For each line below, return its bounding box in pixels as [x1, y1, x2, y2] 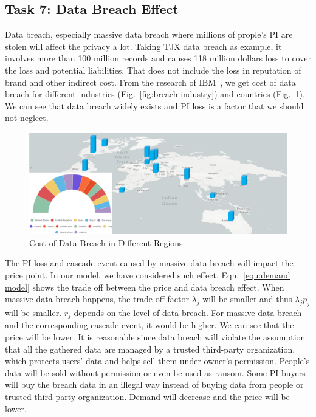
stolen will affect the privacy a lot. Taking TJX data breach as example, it [5, 40, 282, 52]
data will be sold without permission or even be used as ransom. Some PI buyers [5, 366, 306, 379]
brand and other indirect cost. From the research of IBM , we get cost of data [5, 75, 296, 88]
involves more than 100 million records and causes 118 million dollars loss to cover [5, 52, 311, 64]
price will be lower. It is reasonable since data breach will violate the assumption [5, 331, 306, 343]
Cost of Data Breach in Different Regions [29, 236, 183, 249]
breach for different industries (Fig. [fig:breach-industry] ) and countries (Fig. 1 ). [5, 88, 305, 100]
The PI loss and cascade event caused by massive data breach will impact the [5, 257, 294, 269]
